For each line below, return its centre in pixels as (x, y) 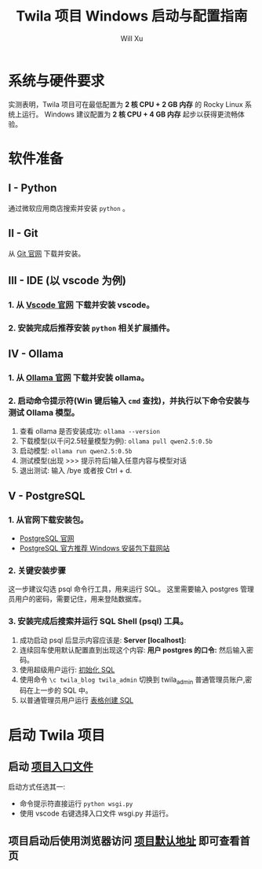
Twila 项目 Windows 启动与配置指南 (132, 16)
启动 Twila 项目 (57, 735)
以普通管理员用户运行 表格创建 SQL (76, 701)
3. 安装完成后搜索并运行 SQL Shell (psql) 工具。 (98, 621)
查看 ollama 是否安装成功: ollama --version (90, 431)
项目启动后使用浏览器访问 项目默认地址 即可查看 (124, 840)
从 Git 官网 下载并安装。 (47, 253)
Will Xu (132, 38)
